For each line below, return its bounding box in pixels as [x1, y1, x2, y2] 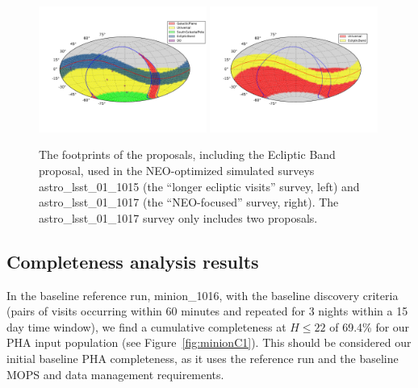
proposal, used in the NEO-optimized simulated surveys [39, 162, 315, 178]
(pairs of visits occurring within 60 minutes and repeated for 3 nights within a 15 [6, 302, 408, 319]
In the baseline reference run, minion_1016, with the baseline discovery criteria [6, 286, 399, 303]
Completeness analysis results [6, 248, 259, 273]
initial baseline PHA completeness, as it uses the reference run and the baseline [6, 349, 399, 366]
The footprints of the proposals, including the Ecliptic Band [39, 146, 336, 163]
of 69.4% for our [329, 318, 410, 335]
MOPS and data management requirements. [6, 365, 224, 382]
